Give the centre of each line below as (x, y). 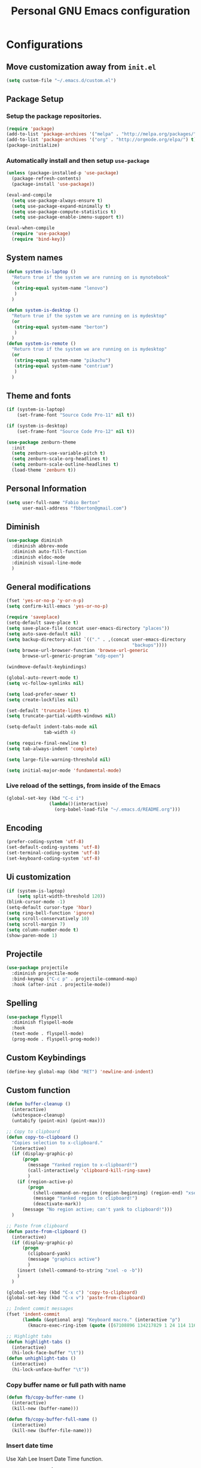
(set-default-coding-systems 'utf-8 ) (53, 847)
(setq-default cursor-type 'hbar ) (49, 908)
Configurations (45, 45)
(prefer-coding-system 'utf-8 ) (45, 842)
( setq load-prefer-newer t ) (41, 694)
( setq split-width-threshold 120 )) (61, 896)
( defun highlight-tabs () (38, 1342)
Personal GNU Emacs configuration (100, 11)
